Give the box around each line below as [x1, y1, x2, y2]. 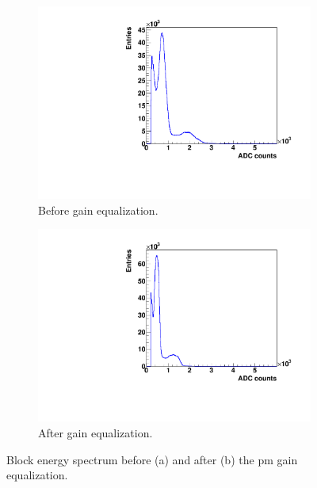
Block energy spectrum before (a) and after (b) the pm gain [6, 451, 298, 467]
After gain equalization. [38, 425, 153, 440]
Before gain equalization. [38, 201, 158, 218]
